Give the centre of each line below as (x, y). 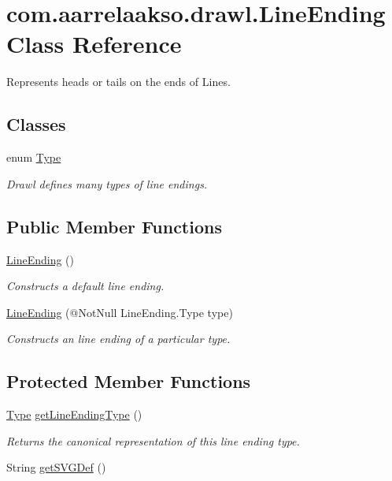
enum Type (34, 157)
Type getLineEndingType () (74, 414)
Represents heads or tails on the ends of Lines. (118, 82)
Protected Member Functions (129, 381)
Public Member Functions (114, 226)
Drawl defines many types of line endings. (107, 183)
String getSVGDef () (56, 467)
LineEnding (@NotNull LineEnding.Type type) (120, 312)
